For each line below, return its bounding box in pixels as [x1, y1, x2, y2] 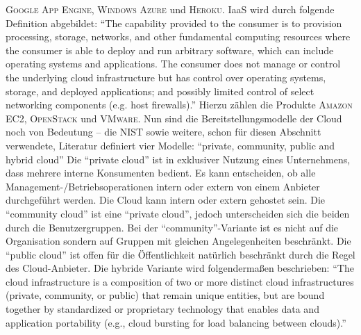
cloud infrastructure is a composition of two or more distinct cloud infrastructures [6, 274, 354, 288]
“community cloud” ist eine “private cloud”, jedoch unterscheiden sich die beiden [6, 206, 350, 220]
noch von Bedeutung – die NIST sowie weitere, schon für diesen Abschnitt [6, 124, 321, 139]
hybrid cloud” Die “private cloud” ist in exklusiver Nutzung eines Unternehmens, [6, 152, 351, 166]
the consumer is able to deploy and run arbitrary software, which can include [6, 42, 334, 57]
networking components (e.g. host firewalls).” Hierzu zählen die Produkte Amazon [6, 97, 353, 112]
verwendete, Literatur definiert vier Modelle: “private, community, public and [6, 138, 335, 152]
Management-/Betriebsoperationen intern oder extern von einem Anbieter [6, 179, 320, 193]
